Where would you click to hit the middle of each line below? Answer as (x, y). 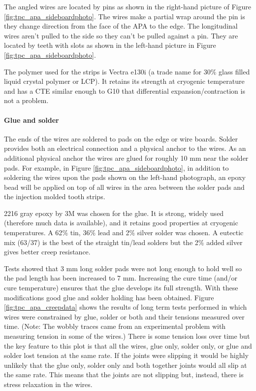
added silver (224, 242)
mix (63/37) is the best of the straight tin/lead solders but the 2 (101, 242)
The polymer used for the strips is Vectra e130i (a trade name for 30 (107, 71)
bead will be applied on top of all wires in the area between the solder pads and (124, 187)
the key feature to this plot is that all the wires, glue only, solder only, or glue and (128, 345)
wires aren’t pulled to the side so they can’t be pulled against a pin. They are (121, 35)
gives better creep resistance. (47, 252)
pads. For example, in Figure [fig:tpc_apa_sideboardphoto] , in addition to (116, 167)
